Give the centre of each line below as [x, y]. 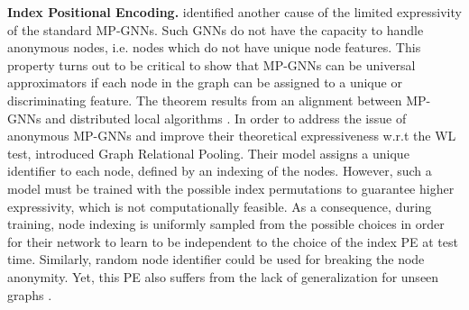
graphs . [30, 294]
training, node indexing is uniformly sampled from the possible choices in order [226, 224]
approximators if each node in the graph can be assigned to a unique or [205, 82]
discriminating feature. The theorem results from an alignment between [205, 100]
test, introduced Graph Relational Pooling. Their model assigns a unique [208, 153]
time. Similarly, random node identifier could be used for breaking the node [216, 259]
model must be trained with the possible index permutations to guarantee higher [231, 188]
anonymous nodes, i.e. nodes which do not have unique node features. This [214, 47]
